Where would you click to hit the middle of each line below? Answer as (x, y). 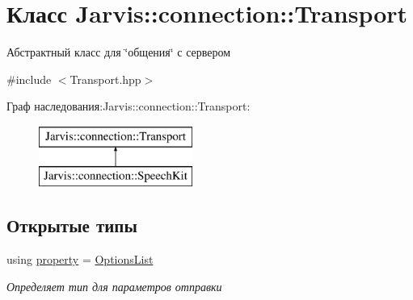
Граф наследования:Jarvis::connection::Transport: (129, 106)
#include (29, 79)
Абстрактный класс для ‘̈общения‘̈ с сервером (119, 52)
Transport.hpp (105, 79)
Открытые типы (72, 225)
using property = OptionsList (80, 259)
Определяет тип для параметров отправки (114, 286)
